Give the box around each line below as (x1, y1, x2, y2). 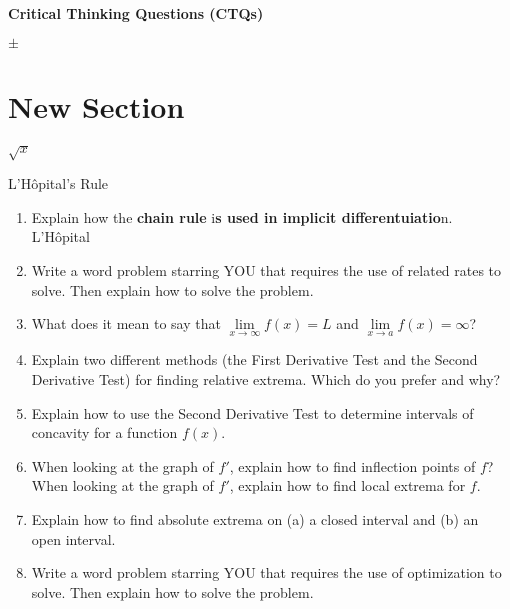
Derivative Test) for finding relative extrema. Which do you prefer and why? (31, 369, 501, 390)
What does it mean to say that (31, 313, 221, 334)
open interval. (31, 528, 116, 549)
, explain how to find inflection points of (229, 455, 476, 476)
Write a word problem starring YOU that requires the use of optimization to (31, 562, 502, 583)
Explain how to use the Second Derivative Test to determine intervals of (31, 402, 474, 423)
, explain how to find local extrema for (229, 475, 466, 496)
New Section (8, 85, 185, 126)
